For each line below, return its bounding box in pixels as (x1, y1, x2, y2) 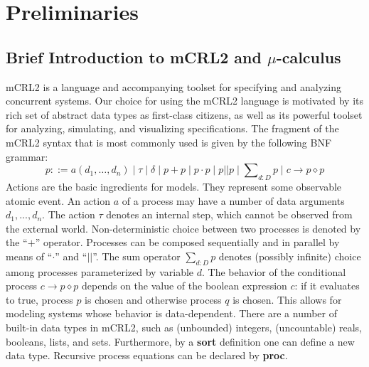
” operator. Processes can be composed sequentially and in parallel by (35, 235, 340, 250)
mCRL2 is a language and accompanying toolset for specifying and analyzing (6, 79, 342, 94)
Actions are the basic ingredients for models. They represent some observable (6, 179, 342, 193)
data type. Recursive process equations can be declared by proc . (6, 348, 288, 363)
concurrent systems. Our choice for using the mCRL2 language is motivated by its (6, 93, 364, 108)
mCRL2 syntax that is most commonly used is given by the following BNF (6, 134, 332, 149)
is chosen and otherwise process (85, 292, 222, 307)
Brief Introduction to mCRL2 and (6, 46, 262, 68)
